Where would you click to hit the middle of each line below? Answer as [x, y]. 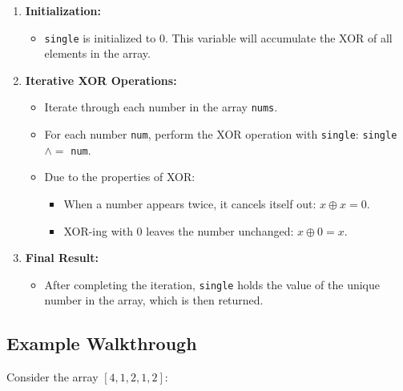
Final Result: [62, 258]
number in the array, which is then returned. [154, 300]
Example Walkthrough [102, 343]
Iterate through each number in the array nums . [161, 107]
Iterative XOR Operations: [101, 80]
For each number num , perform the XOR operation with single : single [221, 134]
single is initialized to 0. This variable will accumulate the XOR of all [218, 37]
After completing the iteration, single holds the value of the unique [212, 284]
